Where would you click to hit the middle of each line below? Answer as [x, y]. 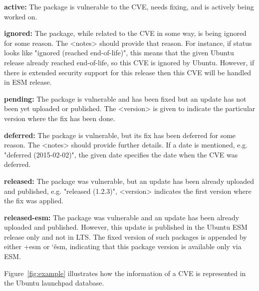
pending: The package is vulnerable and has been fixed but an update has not [125, 98]
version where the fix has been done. [60, 118]
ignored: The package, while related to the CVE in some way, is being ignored [125, 33]
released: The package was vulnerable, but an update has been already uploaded [129, 181]
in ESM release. [28, 82]
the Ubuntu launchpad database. [54, 283]
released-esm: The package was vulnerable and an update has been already [122, 217]
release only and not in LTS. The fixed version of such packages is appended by [126, 236]
